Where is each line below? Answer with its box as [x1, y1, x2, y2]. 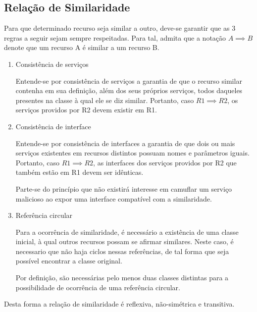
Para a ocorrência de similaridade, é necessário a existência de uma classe [15, 226, 239, 237]
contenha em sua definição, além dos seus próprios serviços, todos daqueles [15, 85, 243, 96]
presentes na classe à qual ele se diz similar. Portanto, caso [15, 95, 194, 105]
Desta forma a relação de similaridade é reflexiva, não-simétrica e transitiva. [4, 299, 235, 309]
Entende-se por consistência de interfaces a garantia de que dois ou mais [15, 138, 235, 148]
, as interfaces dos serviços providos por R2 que [93, 157, 237, 167]
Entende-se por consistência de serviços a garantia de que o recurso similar [15, 75, 242, 86]
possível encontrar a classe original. [15, 256, 122, 266]
